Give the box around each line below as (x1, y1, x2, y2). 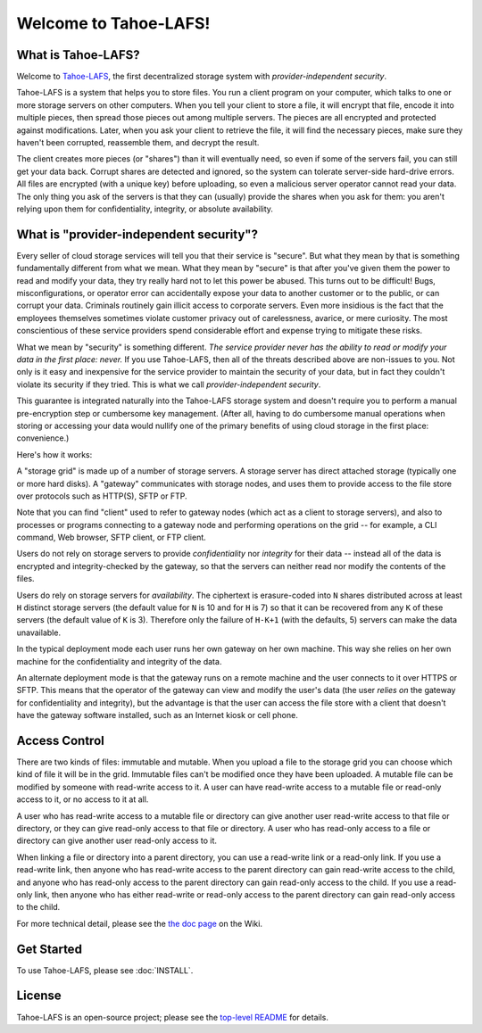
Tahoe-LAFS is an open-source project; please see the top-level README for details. (16, 1012, 329, 1022)
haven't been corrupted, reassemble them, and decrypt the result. (16, 137, 260, 148)
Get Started (16, 941, 82, 956)
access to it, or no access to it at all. (16, 794, 149, 805)
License (16, 988, 62, 1004)
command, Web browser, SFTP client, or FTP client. (16, 532, 207, 543)
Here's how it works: (16, 449, 93, 459)
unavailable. (16, 627, 62, 638)
